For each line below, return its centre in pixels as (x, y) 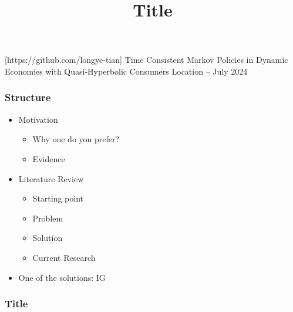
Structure (28, 97)
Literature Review (51, 178)
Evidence (49, 158)
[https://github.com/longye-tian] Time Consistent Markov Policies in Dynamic (146, 60)
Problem (48, 218)
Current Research (64, 257)
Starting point (58, 198)
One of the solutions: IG (62, 277)
